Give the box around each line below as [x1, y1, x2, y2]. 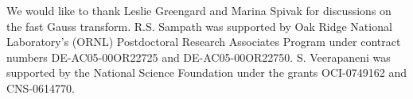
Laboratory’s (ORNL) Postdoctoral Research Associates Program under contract [6, 33, 401, 50]
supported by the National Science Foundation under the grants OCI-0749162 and [6, 64, 407, 81]
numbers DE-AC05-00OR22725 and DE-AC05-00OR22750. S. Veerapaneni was [6, 48, 391, 65]
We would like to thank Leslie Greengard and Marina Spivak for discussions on [6, 2, 392, 18]
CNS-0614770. [6, 79, 75, 96]
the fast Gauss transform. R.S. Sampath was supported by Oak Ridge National [6, 17, 392, 34]
